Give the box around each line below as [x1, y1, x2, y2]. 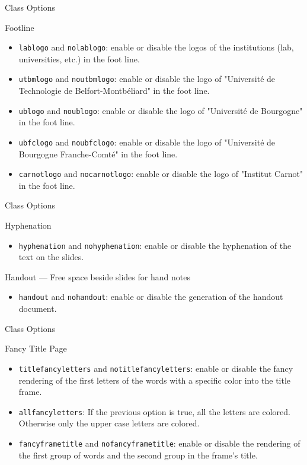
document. [18, 302, 57, 315]
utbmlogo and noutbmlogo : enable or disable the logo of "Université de [18, 72, 276, 85]
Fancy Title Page [5, 342, 67, 355]
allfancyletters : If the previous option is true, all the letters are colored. [18, 405, 290, 417]
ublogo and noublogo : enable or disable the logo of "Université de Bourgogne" [18, 104, 303, 116]
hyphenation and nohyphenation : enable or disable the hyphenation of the [18, 239, 292, 251]
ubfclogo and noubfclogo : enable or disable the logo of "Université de [18, 135, 276, 148]
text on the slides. [18, 251, 84, 263]
